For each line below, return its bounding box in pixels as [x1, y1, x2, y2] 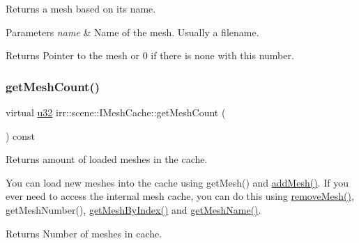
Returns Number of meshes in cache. [6, 226, 162, 240]
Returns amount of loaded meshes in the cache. [6, 152, 208, 166]
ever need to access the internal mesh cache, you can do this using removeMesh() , [6, 189, 354, 203]
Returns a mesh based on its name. [6, 1, 156, 15]
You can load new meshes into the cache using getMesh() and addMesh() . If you [6, 175, 349, 189]
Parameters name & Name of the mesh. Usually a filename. [6, 24, 259, 39]
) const [6, 128, 36, 143]
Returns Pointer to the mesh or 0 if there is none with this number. [6, 48, 294, 63]
